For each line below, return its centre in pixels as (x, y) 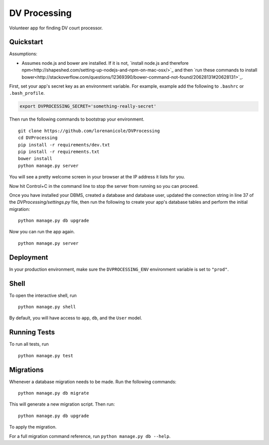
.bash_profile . (27, 93)
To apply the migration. (33, 427)
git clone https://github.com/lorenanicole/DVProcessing (89, 131)
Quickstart (26, 42)
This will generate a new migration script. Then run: (62, 404)
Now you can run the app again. (42, 232)
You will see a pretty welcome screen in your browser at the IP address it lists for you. (97, 177)
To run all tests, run (29, 344)
